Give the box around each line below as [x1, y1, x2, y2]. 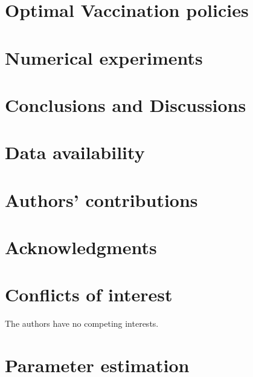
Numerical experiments [5, 45, 203, 70]
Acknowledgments [5, 235, 157, 260]
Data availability [5, 140, 145, 165]
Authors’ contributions [5, 187, 198, 212]
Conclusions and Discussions [5, 92, 246, 117]
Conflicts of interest [5, 282, 173, 307]
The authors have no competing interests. [5, 317, 159, 330]
